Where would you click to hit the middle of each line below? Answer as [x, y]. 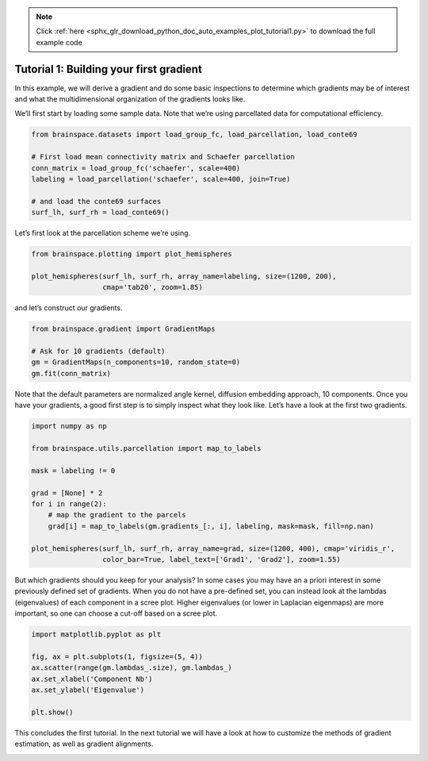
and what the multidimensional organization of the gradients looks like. [130, 99]
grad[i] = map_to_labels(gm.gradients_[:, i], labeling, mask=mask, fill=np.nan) [211, 526]
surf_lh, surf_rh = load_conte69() [100, 213]
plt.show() [52, 712]
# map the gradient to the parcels [117, 515]
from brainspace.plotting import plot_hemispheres [132, 254]
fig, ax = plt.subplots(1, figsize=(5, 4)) [117, 656]
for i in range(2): [69, 503]
